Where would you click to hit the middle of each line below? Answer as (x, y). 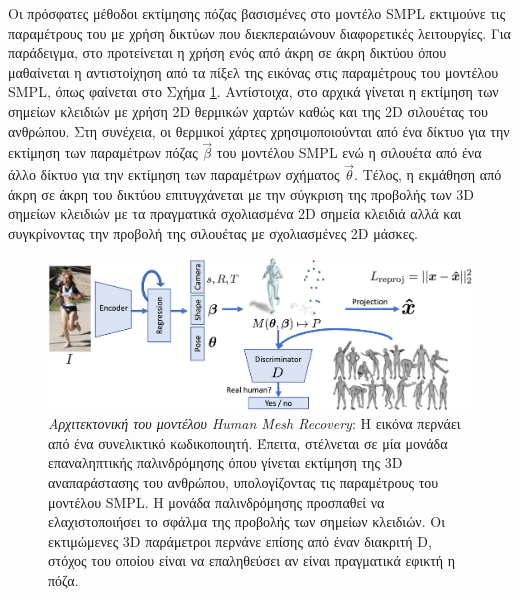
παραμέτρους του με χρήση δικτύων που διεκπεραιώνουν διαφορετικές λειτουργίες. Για (259, 32)
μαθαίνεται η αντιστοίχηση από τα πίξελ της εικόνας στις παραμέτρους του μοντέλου (253, 71)
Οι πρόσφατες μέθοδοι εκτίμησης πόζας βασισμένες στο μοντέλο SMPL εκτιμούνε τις (257, 13)
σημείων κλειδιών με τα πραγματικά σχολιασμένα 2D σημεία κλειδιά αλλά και (235, 213)
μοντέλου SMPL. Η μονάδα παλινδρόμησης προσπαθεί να (216, 501)
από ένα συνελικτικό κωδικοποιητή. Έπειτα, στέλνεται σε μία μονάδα (248, 442)
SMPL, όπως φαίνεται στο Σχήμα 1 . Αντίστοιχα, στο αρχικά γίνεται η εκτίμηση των (253, 91)
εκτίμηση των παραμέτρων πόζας (103, 152)
